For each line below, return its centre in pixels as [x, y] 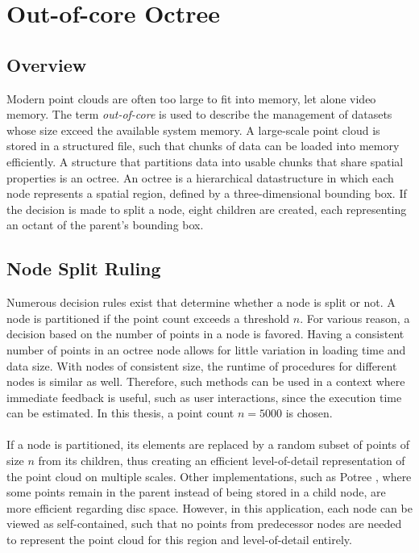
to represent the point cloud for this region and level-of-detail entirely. [179, 540]
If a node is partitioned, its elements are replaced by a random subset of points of [208, 444]
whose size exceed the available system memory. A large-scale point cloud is [193, 130]
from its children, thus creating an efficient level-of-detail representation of [222, 461]
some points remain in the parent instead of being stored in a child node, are [196, 492]
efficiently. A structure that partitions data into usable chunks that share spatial [205, 161]
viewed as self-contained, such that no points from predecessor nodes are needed [204, 524]
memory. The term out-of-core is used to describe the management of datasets [199, 114]
